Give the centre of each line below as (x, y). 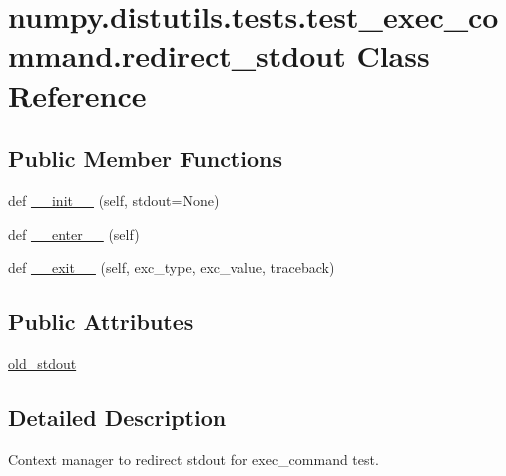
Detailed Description (117, 416)
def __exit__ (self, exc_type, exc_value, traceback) (171, 267)
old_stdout (42, 362)
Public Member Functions (145, 158)
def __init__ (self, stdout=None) (114, 199)
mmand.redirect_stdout (177, 55)
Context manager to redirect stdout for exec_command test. (193, 458)
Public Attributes (101, 321)
